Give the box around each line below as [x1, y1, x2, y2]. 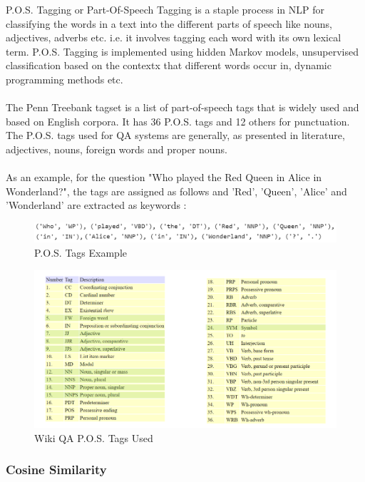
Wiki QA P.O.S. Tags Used [34, 430, 153, 445]
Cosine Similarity [6, 461, 107, 478]
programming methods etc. [6, 71, 123, 86]
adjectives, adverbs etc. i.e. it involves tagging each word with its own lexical [6, 30, 341, 45]
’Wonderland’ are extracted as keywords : [6, 198, 187, 212]
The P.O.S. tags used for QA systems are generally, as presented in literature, [6, 128, 345, 143]
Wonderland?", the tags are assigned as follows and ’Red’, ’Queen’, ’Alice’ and [6, 183, 347, 198]
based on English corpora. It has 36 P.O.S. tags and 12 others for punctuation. [6, 113, 350, 128]
